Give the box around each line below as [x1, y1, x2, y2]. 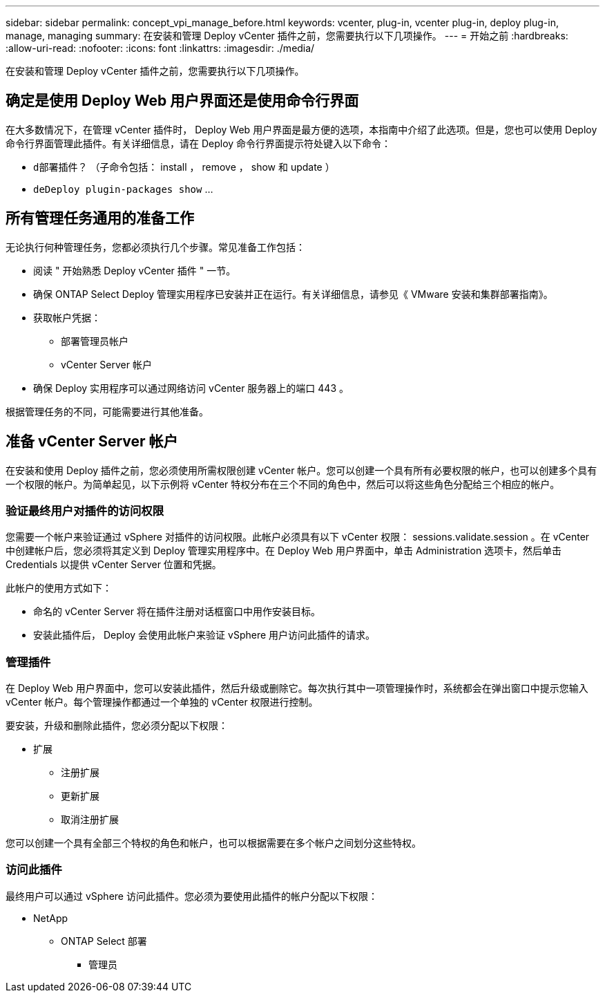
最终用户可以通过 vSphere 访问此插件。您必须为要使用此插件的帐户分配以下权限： [6, 889, 378, 902]
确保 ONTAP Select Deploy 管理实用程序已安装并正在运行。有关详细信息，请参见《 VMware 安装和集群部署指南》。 [33, 288, 553, 300]
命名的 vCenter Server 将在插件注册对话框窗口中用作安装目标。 [33, 605, 320, 618]
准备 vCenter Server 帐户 [6, 433, 178, 451]
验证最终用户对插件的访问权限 [6, 503, 164, 518]
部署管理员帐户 [61, 335, 128, 347]
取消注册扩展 [61, 813, 119, 826]
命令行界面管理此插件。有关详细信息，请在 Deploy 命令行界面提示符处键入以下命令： [6, 137, 392, 149]
